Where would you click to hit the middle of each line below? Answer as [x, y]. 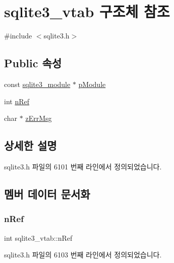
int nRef [17, 101]
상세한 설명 [31, 145]
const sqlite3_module [37, 84]
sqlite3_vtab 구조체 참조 [87, 11]
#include [18, 36]
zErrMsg [39, 118]
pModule [92, 84]
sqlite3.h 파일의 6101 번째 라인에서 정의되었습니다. [83, 166]
